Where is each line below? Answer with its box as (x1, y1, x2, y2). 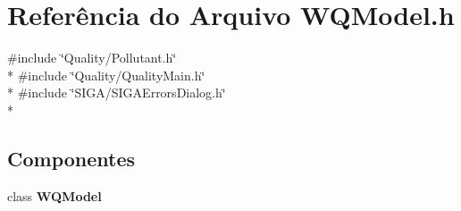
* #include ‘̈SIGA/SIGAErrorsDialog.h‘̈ (7, 83, 226, 102)
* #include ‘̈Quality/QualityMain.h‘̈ (7, 65, 205, 84)
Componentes (7, 144, 136, 172)
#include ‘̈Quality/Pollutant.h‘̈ (7, 48, 177, 67)
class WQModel (7, 186, 102, 205)
